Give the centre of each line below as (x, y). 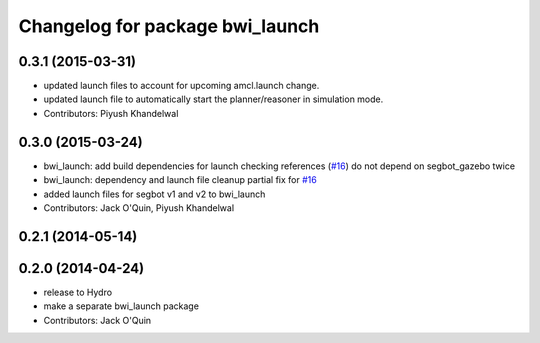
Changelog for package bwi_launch (169, 26)
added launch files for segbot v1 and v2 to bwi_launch (154, 194)
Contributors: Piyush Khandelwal (111, 113)
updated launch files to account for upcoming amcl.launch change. (181, 86)
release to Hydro (78, 292)
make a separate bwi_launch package (121, 306)
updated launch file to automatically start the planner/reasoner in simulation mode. (213, 99)
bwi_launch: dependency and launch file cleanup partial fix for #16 (180, 180)
